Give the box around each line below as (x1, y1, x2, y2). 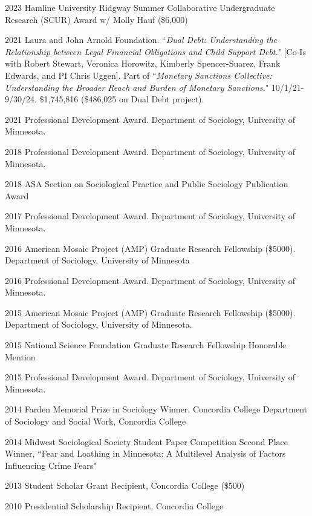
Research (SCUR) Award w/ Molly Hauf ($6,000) (5, 13, 188, 25)
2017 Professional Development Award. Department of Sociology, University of (5, 210, 296, 222)
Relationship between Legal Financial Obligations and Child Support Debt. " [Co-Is (5, 45, 306, 58)
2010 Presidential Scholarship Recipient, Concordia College (5, 500, 224, 512)
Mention (5, 350, 36, 363)
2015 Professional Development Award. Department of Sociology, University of (5, 371, 296, 383)
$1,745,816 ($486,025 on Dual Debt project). (39, 93, 204, 105)
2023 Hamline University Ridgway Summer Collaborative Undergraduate (5, 1, 275, 13)
